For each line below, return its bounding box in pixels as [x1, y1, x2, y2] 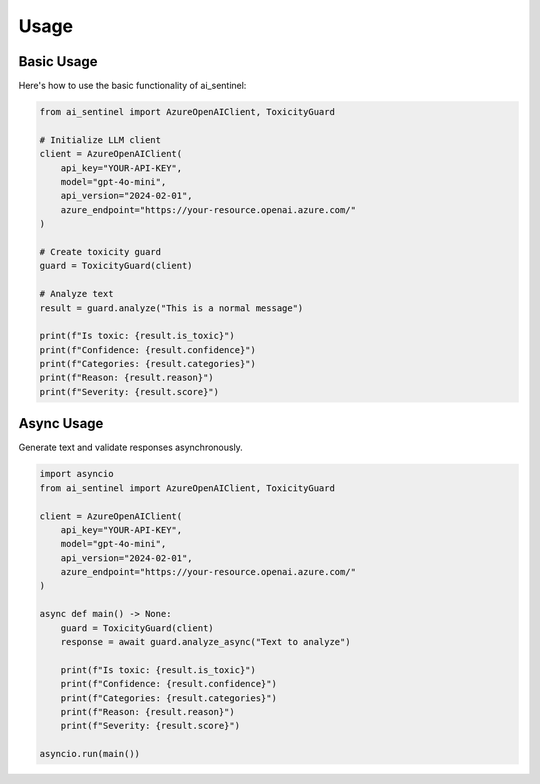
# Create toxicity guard [39, 246, 162, 257]
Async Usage [18, 415, 104, 432]
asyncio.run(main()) [39, 748, 140, 760]
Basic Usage [18, 53, 98, 70]
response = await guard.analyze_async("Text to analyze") [60, 636, 351, 648]
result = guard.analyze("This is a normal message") [39, 302, 304, 314]
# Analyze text [39, 288, 114, 300]
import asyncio [39, 468, 114, 480]
